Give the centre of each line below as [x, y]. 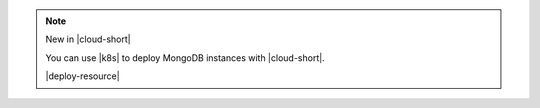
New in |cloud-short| [88, 39]
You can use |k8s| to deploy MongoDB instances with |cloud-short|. [185, 57]
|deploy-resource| [82, 76]
